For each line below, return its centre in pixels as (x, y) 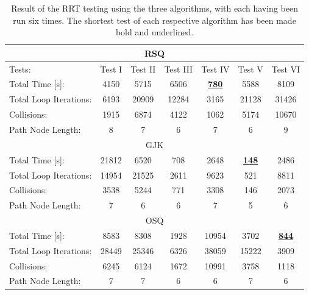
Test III (179, 69)
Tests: (20, 69)
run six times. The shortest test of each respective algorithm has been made (154, 20)
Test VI (286, 69)
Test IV (215, 69)
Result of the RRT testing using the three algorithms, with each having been (154, 8)
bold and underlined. (154, 32)
